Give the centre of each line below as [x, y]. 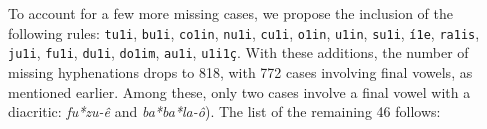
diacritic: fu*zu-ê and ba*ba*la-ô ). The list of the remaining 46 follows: [224, 111]
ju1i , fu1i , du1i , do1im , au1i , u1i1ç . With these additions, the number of [238, 52]
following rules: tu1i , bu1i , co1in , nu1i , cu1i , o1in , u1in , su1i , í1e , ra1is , [244, 32]
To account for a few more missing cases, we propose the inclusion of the [231, 13]
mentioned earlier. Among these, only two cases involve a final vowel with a [239, 91]
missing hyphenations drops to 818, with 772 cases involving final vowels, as [240, 71]
